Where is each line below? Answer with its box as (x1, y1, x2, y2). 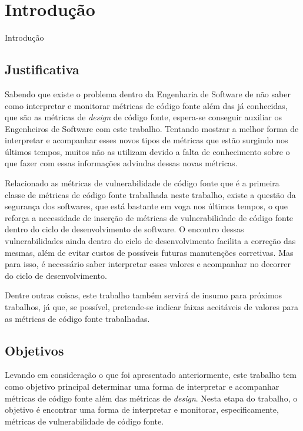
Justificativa (5, 60, 79, 78)
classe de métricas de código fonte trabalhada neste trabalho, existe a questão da (5, 188, 296, 200)
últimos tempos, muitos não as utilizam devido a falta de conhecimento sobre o (5, 145, 290, 157)
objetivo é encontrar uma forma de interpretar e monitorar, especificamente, (5, 403, 279, 416)
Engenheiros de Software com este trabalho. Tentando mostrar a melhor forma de (5, 122, 299, 134)
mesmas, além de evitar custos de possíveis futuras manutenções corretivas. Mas (5, 246, 294, 258)
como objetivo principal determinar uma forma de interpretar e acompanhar (5, 380, 279, 392)
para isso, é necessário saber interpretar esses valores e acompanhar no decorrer (5, 258, 291, 270)
